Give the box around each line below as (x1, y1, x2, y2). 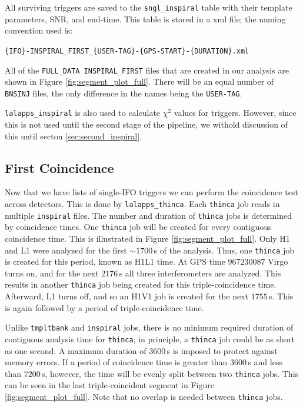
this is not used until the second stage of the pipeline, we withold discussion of (5, 118, 288, 131)
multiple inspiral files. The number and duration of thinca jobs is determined (5, 209, 292, 221)
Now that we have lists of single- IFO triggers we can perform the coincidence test (5, 186, 298, 198)
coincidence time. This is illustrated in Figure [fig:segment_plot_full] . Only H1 (5, 232, 290, 245)
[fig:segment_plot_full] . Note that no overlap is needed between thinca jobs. (5, 391, 283, 403)
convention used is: (5, 24, 73, 36)
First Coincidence (5, 158, 114, 176)
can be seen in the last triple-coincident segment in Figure (5, 379, 214, 391)
